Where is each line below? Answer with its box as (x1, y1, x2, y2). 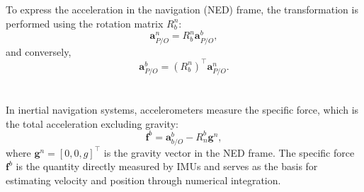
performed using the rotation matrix (6, 16, 164, 30)
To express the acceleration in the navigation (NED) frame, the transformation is (6, 2, 358, 17)
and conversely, (6, 44, 72, 59)
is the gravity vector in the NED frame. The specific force (103, 145, 355, 160)
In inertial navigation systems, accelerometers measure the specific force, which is (6, 102, 359, 117)
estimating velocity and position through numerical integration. (6, 173, 281, 188)
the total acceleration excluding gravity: (6, 116, 178, 131)
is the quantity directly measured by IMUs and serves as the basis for (16, 159, 318, 174)
